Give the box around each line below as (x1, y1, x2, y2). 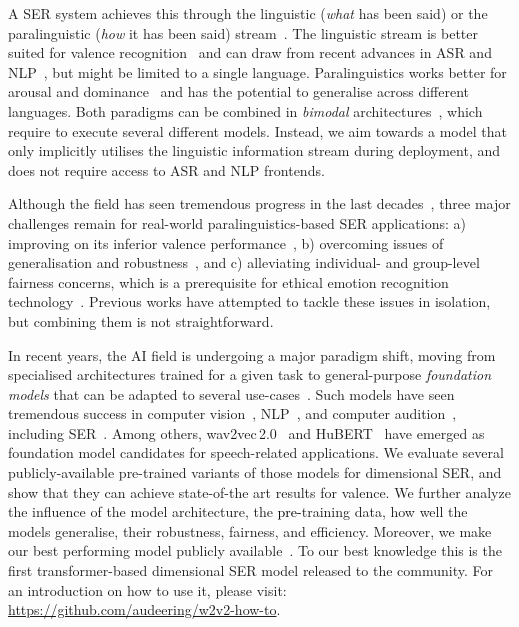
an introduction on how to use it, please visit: (8, 579, 287, 600)
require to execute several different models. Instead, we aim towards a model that (8, 120, 507, 141)
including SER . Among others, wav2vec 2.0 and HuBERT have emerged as (8, 422, 485, 443)
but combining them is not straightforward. (8, 310, 274, 331)
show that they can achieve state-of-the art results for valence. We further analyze (8, 481, 511, 502)
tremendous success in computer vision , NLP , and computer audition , (8, 403, 457, 424)
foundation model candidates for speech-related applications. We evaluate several (8, 442, 504, 463)
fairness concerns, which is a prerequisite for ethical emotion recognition (8, 271, 449, 292)
